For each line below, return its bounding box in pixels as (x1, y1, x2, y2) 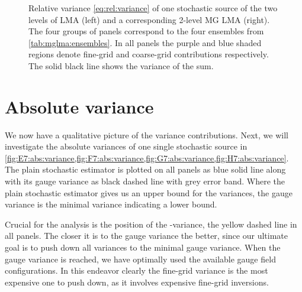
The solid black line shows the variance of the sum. (28, 59, 214, 72)
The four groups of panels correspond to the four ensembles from (28, 25, 264, 37)
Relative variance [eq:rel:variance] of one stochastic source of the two (28, 2, 278, 14)
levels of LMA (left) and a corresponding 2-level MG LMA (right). (28, 13, 270, 25)
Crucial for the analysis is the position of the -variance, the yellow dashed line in (5, 218, 297, 230)
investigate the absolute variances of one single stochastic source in (5, 140, 248, 153)
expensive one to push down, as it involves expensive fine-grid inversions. (5, 275, 269, 288)
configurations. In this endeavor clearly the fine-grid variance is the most (5, 264, 268, 277)
